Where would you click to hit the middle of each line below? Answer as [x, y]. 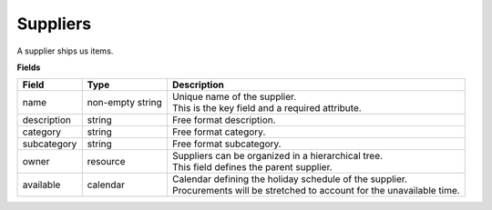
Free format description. [224, 120]
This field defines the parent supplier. [252, 167]
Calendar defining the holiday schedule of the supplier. [289, 179]
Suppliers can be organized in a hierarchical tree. [277, 156]
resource [107, 162]
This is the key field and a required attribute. [266, 108]
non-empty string [125, 103]
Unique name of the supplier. [234, 97]
